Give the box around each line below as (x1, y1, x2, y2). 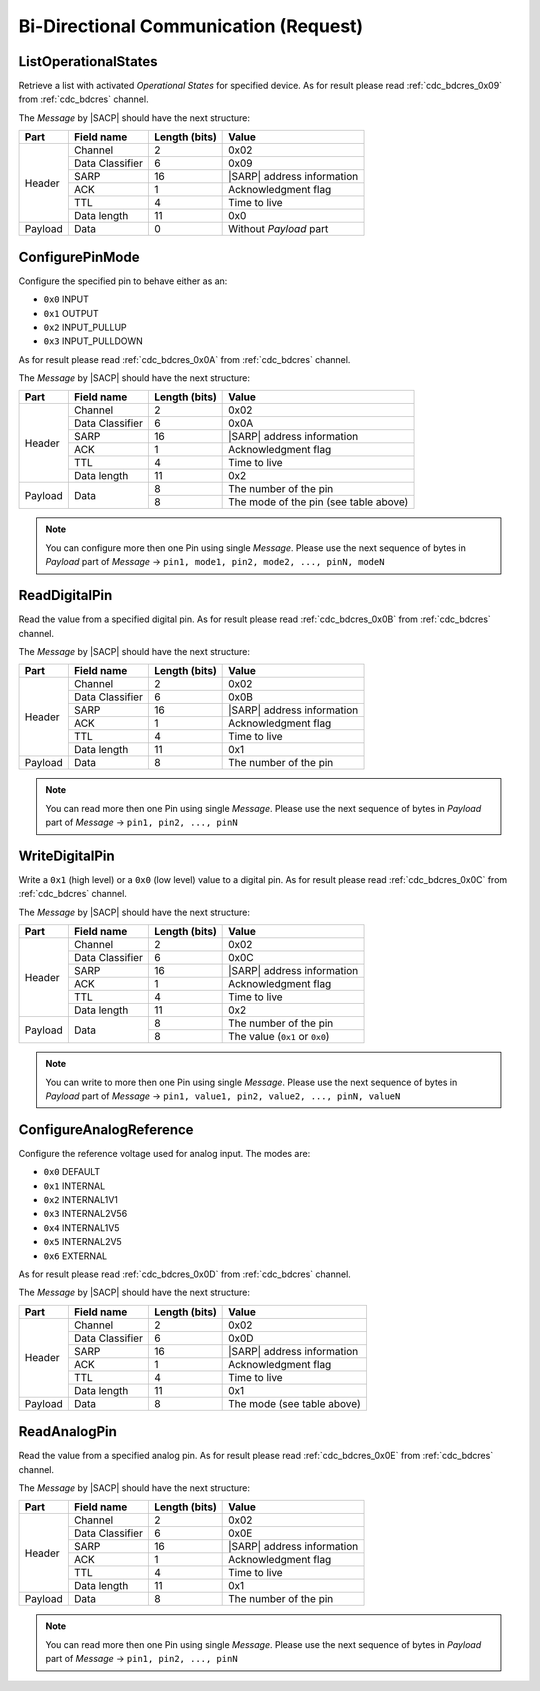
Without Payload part (228, 222, 329, 236)
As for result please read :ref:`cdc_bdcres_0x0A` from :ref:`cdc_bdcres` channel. (18, 353, 351, 365)
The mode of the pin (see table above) (228, 495, 409, 509)
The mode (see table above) (228, 1396, 361, 1410)
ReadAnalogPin (18, 1423, 117, 1440)
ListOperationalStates (18, 53, 159, 70)
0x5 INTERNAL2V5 (43, 1236, 122, 1248)
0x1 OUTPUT (43, 307, 99, 319)
